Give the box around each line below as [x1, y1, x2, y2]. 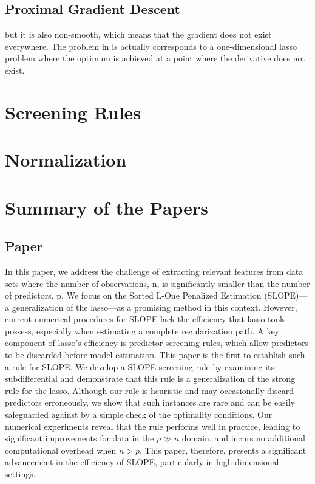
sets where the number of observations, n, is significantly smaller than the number [5, 277, 310, 289]
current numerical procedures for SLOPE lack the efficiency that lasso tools [5, 313, 286, 325]
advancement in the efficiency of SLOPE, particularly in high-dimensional [5, 455, 279, 468]
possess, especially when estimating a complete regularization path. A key [5, 324, 280, 337]
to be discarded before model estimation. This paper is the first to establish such [5, 348, 305, 361]
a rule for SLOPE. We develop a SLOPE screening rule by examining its [5, 360, 275, 373]
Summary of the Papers [5, 195, 208, 220]
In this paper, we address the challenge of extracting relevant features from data [5, 264, 303, 277]
